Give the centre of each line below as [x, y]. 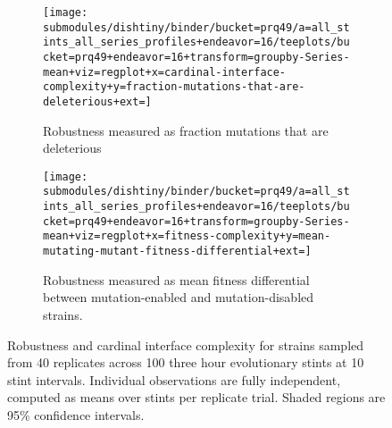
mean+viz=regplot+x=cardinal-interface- [165, 72]
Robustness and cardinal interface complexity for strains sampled [186, 344]
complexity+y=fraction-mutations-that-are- [174, 87]
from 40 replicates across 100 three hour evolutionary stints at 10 [186, 362]
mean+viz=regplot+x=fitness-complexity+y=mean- [187, 236]
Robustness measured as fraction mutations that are [186, 130]
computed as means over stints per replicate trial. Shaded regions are [196, 397]
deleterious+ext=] [97, 101]
